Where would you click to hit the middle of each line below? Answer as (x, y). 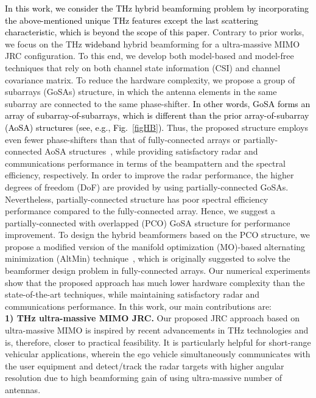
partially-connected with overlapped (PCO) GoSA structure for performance (148, 222)
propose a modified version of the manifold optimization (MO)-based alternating (155, 246)
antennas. (23, 389)
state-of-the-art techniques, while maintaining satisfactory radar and (132, 294)
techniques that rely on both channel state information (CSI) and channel (143, 67)
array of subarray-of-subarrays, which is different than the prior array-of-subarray (157, 115)
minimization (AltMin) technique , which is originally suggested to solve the (148, 258)
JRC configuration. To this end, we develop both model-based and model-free (149, 56)
